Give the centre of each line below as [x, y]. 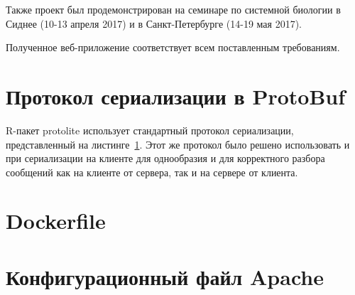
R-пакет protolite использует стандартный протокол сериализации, [150, 130]
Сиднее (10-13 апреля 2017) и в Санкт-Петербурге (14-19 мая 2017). [154, 23]
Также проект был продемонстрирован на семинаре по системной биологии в [173, 9]
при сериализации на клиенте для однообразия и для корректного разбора [165, 158]
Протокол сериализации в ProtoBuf [176, 96]
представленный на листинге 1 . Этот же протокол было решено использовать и [178, 144]
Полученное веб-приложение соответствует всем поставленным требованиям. [173, 47]
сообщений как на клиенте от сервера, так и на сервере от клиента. [152, 172]
